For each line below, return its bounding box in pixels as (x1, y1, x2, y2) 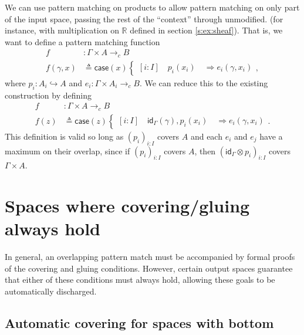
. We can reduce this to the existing (139, 76, 268, 89)
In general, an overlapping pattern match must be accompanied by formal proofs (5, 251, 295, 263)
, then (194, 144, 216, 157)
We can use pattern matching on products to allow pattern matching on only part (5, 1, 300, 13)
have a (259, 130, 283, 142)
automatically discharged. (5, 285, 97, 297)
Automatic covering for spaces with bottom (5, 314, 274, 332)
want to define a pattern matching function (5, 35, 160, 48)
